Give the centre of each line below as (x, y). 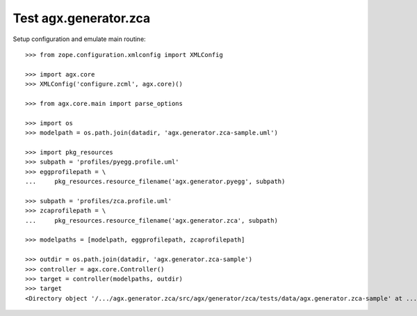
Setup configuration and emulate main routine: (79, 39)
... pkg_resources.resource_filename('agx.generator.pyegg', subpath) (155, 182)
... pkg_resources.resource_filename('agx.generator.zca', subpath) (152, 220)
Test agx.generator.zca (82, 18)
